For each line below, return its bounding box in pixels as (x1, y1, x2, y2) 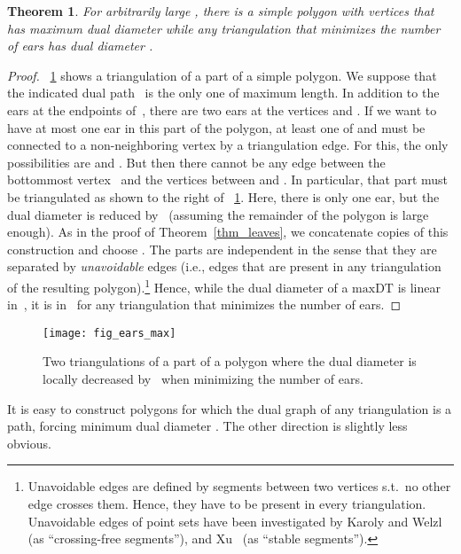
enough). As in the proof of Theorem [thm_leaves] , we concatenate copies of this (7, 222, 449, 241)
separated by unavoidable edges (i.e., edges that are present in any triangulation (7, 257, 441, 276)
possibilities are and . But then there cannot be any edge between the (7, 152, 386, 171)
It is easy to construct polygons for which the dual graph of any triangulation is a (7, 399, 452, 417)
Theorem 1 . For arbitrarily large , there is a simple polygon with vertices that (7, 2, 434, 20)
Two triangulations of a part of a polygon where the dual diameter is (43, 352, 417, 371)
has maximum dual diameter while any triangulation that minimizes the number (7, 19, 441, 37)
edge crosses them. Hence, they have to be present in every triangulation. (27, 494, 426, 512)
